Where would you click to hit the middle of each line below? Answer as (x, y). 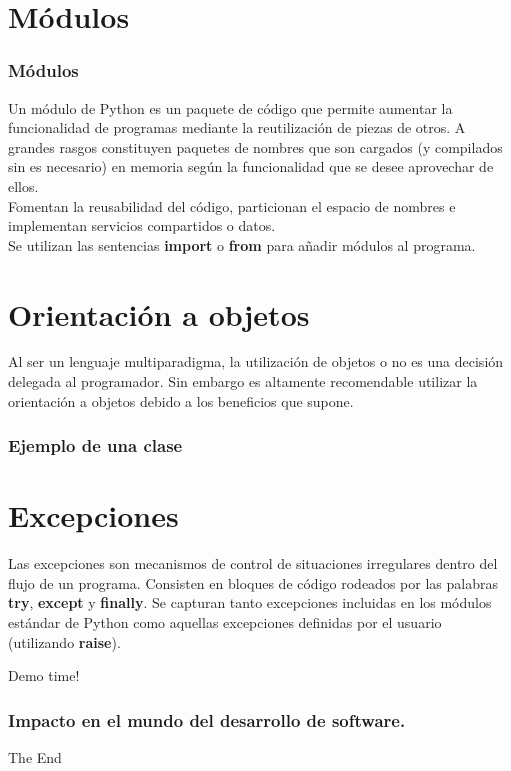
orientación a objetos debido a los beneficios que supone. (181, 400)
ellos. (23, 185)
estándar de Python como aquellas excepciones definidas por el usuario (225, 622)
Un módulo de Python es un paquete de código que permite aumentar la (230, 107)
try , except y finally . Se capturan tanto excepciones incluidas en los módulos (250, 602)
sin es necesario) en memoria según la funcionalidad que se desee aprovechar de (251, 166)
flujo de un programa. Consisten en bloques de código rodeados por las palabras (253, 582)
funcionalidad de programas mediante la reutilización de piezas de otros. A (237, 127)
